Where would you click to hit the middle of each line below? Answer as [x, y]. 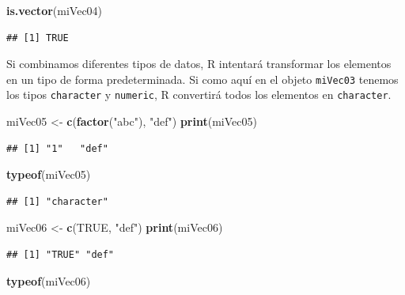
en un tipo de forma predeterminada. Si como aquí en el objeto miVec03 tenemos [202, 79]
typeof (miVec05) [49, 174]
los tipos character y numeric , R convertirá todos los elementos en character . [199, 95]
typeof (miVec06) [49, 280]
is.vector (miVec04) [55, 10]
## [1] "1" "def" [57, 148]
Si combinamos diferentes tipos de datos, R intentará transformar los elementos [199, 64]
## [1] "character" [57, 201]
